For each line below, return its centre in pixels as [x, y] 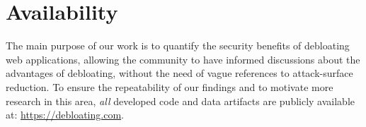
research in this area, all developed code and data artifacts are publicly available [181, 101]
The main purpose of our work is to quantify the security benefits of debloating [178, 46]
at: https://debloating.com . [65, 115]
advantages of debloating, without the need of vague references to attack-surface [179, 73]
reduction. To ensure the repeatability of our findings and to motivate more [170, 86]
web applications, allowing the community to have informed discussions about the [183, 59]
